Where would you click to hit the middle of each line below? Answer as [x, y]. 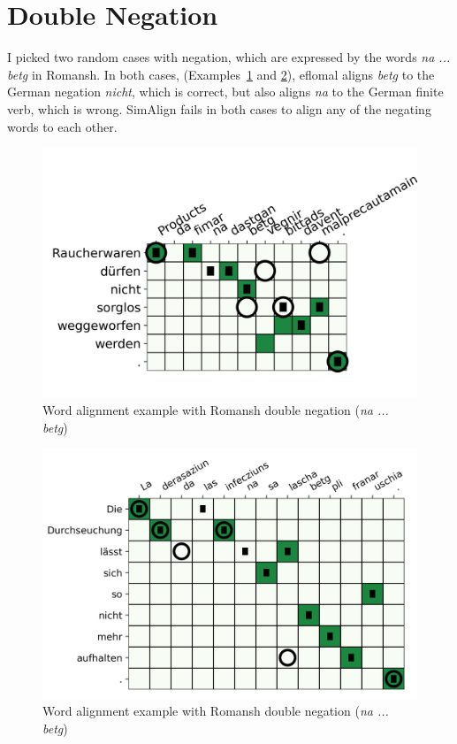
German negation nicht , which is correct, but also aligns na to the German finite [225, 92]
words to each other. [62, 126]
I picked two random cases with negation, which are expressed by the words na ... [229, 57]
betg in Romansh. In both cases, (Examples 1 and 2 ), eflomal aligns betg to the [221, 74]
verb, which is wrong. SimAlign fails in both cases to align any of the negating [219, 108]
